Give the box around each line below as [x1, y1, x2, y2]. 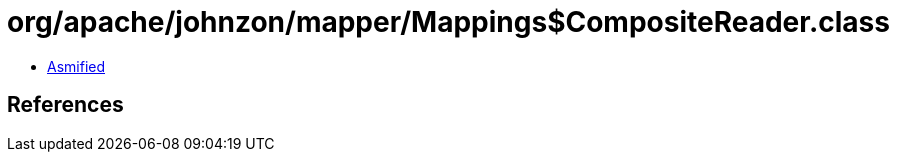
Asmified [47, 57, 106, 75]
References [7, 92, 124, 118]
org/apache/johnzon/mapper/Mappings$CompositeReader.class [7, 5, 890, 39]
